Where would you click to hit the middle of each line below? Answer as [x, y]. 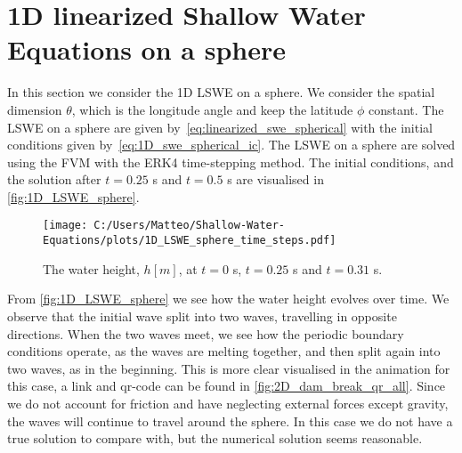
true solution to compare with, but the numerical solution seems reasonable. [215, 438]
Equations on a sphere [146, 49]
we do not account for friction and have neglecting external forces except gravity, [228, 403]
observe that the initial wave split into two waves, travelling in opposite [202, 315]
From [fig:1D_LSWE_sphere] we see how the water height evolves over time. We [228, 299]
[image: [65, 226]
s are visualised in [276, 179]
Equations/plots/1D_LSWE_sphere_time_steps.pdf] [190, 241]
